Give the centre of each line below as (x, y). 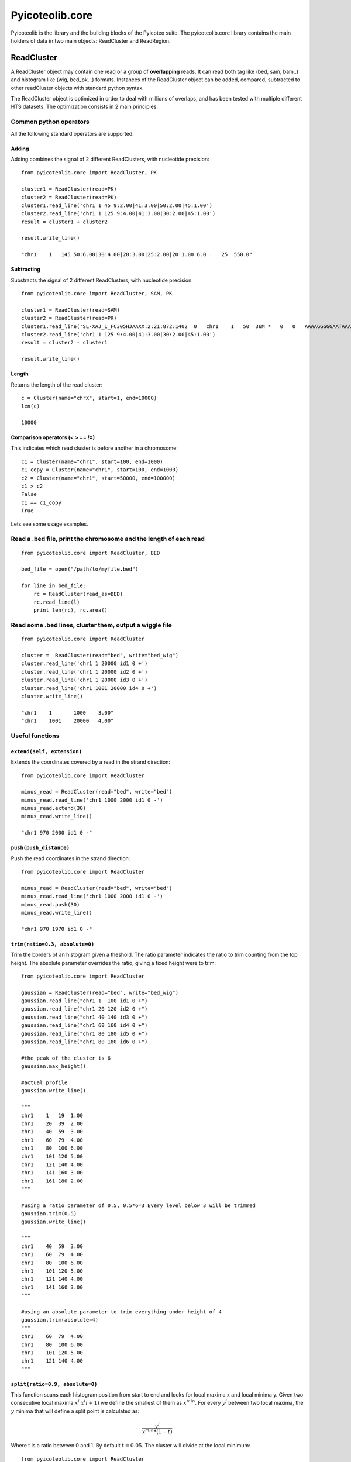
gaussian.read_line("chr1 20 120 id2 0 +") (85, 1009)
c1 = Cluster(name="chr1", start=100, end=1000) (92, 461)
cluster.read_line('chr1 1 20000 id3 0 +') (85, 680)
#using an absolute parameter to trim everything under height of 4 (121, 1312)
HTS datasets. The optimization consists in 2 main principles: (84, 107)
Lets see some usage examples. (50, 524)
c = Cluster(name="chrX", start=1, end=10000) (89, 398)
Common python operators (50, 122)
